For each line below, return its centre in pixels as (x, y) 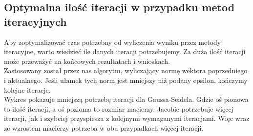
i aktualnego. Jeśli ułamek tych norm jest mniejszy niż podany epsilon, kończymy (126, 80)
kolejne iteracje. (27, 89)
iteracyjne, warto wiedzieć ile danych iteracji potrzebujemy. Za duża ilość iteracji (125, 51)
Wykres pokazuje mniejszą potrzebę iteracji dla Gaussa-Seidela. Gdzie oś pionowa (126, 99)
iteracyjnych (35, 21)
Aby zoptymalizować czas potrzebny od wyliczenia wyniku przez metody (113, 42)
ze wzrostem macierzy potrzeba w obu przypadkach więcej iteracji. (104, 127)
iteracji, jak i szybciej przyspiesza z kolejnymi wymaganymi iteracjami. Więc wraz (127, 118)
